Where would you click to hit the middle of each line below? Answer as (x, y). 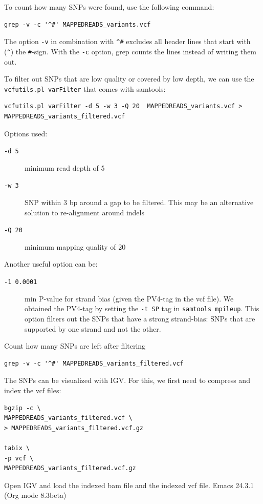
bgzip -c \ (23, 408)
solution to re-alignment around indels (84, 212)
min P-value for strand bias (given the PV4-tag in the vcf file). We (129, 298)
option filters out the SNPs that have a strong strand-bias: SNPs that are (140, 318)
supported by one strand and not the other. (93, 328)
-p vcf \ (19, 458)
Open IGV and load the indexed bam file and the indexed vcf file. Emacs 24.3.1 (129, 485)
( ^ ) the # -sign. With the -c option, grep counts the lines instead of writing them (130, 51)
